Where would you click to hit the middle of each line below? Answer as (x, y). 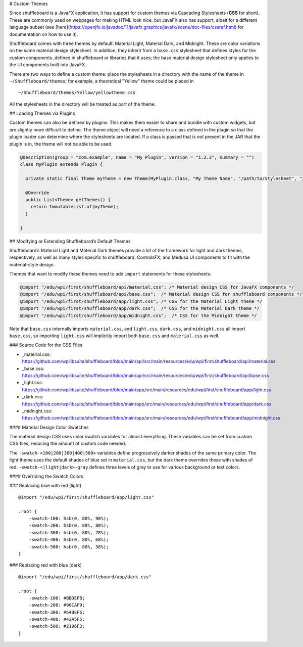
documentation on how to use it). (44, 34)
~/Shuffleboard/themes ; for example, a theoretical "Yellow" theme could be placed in (102, 81)
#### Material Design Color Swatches (49, 427)
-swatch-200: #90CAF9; (57, 605)
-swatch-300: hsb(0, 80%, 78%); (69, 533)
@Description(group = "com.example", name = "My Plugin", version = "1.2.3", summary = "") (137, 157)
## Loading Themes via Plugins (42, 113)
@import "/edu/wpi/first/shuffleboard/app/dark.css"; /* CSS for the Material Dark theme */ (140, 309)
